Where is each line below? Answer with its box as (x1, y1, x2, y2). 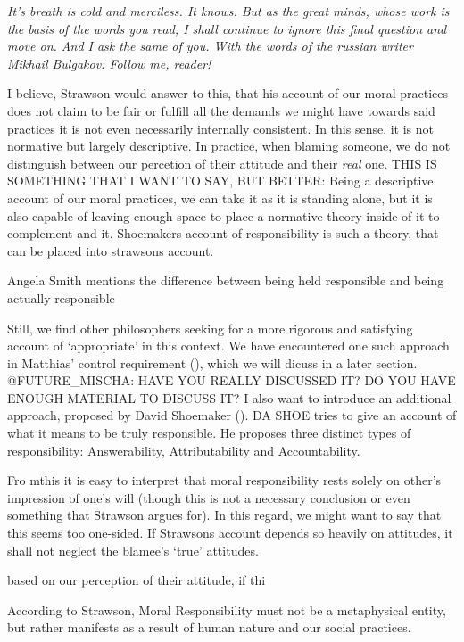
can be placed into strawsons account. (7, 241, 214, 259)
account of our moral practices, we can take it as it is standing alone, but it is (7, 188, 433, 207)
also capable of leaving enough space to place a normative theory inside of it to (7, 206, 440, 225)
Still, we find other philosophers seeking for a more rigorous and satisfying (7, 318, 413, 337)
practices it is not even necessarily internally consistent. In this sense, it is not (7, 119, 435, 137)
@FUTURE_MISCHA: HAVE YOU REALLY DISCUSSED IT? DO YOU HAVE (7, 371, 456, 390)
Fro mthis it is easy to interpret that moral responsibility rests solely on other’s (7, 471, 442, 490)
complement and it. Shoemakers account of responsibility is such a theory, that (7, 224, 439, 243)
